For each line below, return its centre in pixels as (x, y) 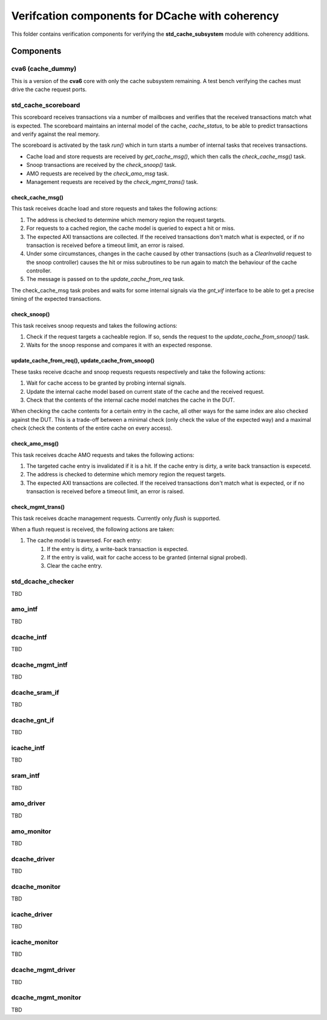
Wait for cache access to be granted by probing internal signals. (106, 383)
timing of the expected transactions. (56, 299)
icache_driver (32, 914)
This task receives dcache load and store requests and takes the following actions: (114, 209)
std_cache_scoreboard (46, 105)
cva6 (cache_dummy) (44, 69)
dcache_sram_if (35, 692)
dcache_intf (29, 637)
